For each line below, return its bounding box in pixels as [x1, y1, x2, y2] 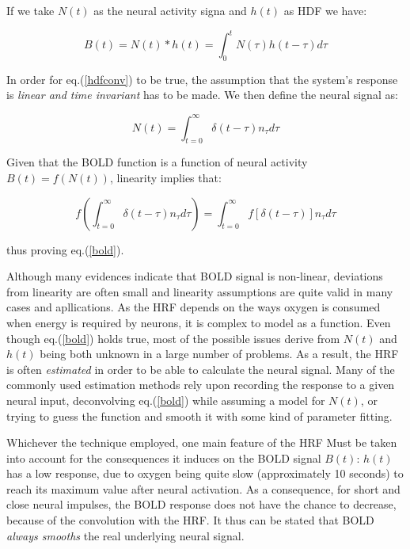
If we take [6, 2, 55, 18]
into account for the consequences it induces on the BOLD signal [6, 449, 321, 466]
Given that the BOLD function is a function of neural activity [6, 154, 308, 170]
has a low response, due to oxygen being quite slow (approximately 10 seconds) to [6, 465, 404, 482]
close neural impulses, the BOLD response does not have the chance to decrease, [6, 496, 397, 513]
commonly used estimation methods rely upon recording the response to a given [6, 376, 395, 393]
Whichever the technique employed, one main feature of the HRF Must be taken [6, 434, 397, 451]
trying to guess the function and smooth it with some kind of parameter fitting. [6, 407, 393, 424]
